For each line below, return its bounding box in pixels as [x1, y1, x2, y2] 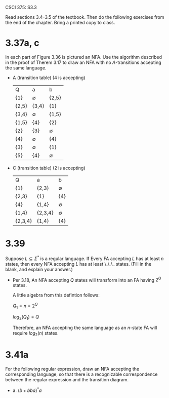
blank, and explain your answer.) [5, 266, 73, 272]
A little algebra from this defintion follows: [12, 292, 100, 298]
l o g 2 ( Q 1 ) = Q [12, 314, 39, 321]
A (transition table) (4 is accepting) [12, 75, 86, 81]
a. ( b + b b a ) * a [12, 386, 42, 393]
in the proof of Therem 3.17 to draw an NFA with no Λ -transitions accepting [5, 59, 161, 65]
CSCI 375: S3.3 [5, 5, 37, 10]
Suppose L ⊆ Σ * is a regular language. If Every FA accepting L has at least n [5, 255, 164, 262]
